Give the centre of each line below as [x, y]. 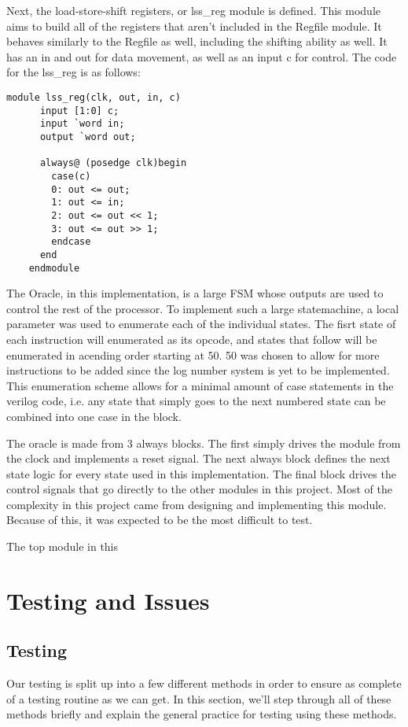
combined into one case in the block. [94, 416]
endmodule [54, 268]
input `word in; [82, 124]
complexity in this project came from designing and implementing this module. [197, 504]
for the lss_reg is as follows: [74, 72]
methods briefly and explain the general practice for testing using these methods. [202, 714]
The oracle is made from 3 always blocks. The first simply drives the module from [204, 443]
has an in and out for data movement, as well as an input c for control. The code [202, 56]
